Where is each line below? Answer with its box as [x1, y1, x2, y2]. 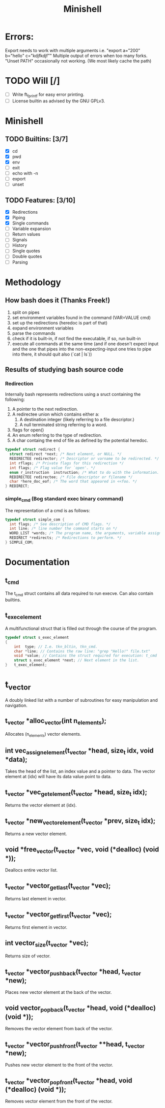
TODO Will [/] [5, 75, 60, 87]
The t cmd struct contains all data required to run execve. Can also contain [5, 590, 154, 597]
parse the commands [12, 330, 55, 336]
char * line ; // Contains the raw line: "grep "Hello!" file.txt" [14, 649, 151, 653]
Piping [12, 215, 26, 221]
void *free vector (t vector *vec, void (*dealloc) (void [5, 845, 159, 855]
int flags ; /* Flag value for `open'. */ [9, 465, 96, 470]
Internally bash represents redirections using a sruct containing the [5, 391, 141, 397]
